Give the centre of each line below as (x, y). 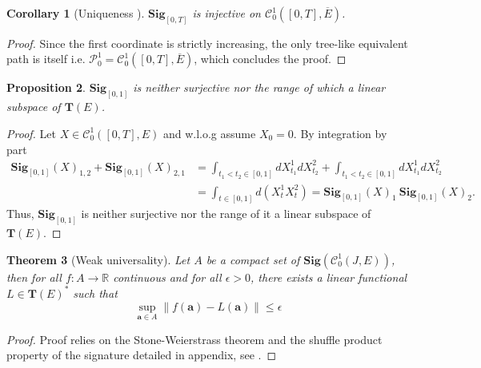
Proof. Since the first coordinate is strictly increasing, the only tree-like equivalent (207, 43)
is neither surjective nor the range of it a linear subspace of (226, 214)
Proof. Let (31, 133)
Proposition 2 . (46, 87)
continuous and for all (167, 277)
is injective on (226, 13)
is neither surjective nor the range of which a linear (259, 87)
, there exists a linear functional (329, 277)
